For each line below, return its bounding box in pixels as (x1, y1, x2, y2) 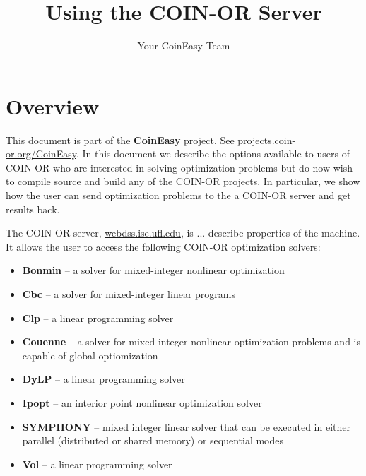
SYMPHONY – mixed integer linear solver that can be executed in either (22, 419, 350, 434)
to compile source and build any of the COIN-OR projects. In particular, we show (6, 174, 360, 189)
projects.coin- (237, 132, 296, 147)
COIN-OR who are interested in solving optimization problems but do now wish (6, 160, 353, 174)
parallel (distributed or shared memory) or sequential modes (22, 433, 284, 448)
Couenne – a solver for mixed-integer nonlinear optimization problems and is (22, 334, 361, 349)
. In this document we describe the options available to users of (76, 146, 350, 161)
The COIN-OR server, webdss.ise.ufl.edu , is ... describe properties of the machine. (6, 225, 360, 240)
